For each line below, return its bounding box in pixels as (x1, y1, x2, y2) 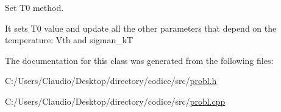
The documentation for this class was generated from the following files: (5, 54, 274, 66)
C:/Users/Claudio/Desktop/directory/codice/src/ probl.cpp (5, 94, 226, 107)
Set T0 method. (5, 1, 64, 13)
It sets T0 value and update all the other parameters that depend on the (5, 21, 277, 34)
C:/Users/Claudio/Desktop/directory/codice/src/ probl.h (5, 74, 217, 87)
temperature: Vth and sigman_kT (5, 33, 133, 46)
